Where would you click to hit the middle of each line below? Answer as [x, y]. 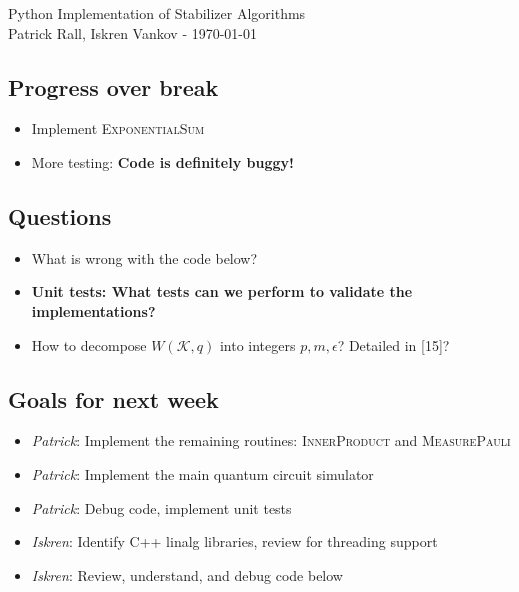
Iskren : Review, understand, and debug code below [187, 574]
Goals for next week [113, 398]
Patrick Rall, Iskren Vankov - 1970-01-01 [133, 32]
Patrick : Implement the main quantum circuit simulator [202, 473]
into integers [257, 344]
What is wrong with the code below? [144, 257]
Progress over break [113, 86]
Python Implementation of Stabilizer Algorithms [157, 13]
